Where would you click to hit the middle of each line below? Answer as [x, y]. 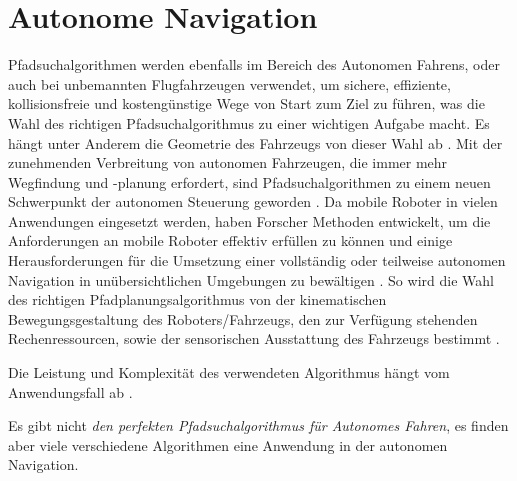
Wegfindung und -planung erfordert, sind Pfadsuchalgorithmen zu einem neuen [249, 181]
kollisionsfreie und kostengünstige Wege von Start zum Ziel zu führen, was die [246, 103]
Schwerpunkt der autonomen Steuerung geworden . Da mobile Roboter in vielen [253, 201]
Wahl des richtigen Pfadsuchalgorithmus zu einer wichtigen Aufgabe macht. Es [249, 122]
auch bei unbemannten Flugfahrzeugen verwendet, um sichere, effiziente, [229, 83]
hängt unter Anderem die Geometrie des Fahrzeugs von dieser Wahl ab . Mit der [255, 142]
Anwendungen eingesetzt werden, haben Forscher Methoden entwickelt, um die [249, 220]
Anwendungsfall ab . [70, 391]
